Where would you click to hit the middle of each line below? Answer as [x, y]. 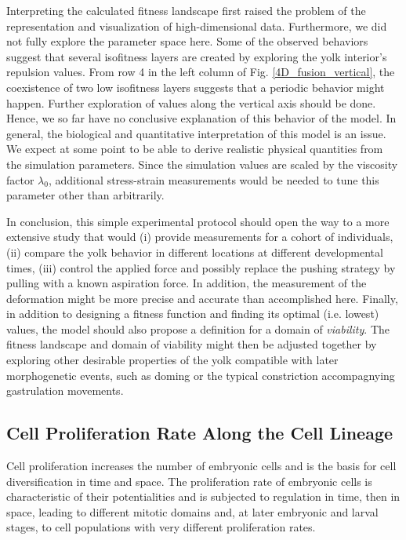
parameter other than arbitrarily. [85, 195]
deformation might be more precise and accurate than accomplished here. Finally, [202, 298]
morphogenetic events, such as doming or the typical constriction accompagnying [201, 375]
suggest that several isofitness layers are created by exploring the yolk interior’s [197, 56]
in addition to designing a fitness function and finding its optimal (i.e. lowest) [193, 314]
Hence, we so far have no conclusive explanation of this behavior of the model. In [201, 118]
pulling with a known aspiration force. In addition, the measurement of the [187, 283]
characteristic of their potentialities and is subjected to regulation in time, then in [203, 496]
